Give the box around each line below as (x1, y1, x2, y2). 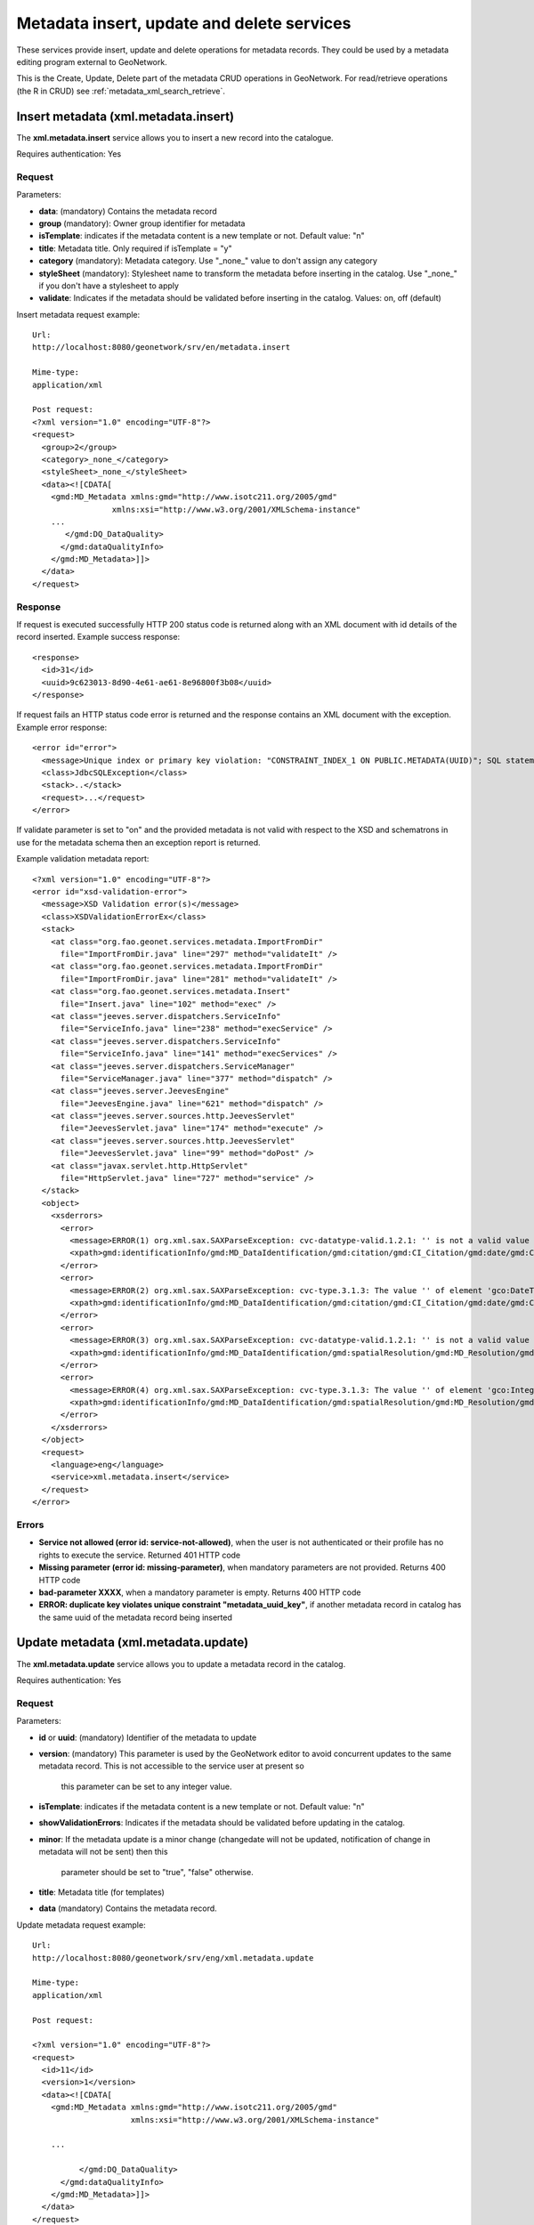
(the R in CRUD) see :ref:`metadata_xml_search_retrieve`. (16, 85, 226, 96)
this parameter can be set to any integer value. (61, 1781, 232, 1792)
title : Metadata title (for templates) (38, 1887, 165, 1897)
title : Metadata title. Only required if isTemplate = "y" (38, 243, 232, 254)
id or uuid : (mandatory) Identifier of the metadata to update (38, 1732, 257, 1743)
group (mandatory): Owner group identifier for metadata (38, 218, 246, 229)
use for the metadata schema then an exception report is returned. (16, 837, 262, 847)
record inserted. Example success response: (16, 632, 181, 643)
